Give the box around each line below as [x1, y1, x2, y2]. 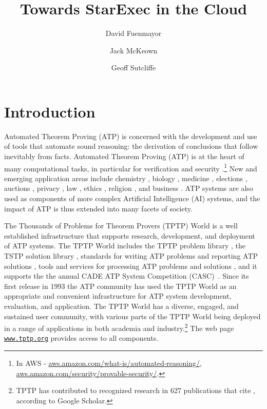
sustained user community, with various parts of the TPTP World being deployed [4, 310, 261, 321]
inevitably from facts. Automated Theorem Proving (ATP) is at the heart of [4, 151, 244, 162]
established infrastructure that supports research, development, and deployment [4, 230, 255, 241]
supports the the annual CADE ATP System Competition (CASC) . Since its [4, 270, 249, 281]
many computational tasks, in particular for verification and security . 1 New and [4, 161, 257, 173]
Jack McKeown [109, 45, 158, 55]
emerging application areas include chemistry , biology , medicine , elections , [4, 172, 247, 183]
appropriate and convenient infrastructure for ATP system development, [4, 290, 232, 301]
